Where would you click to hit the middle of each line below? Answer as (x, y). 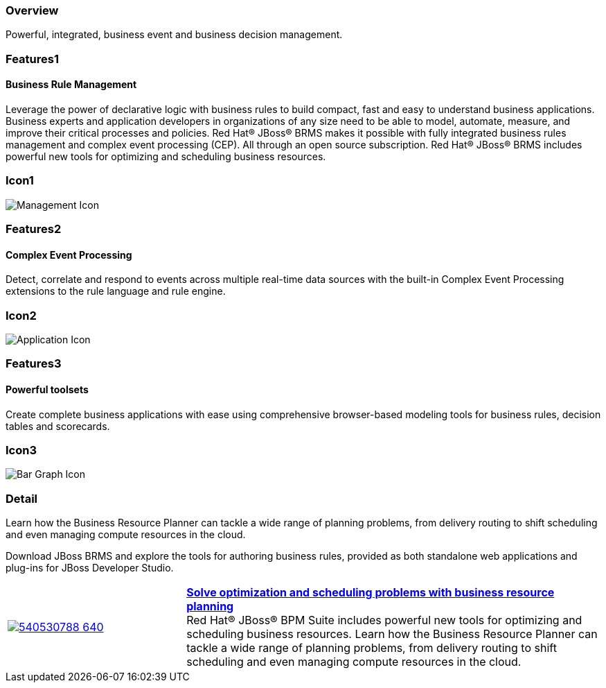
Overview (32, 10)
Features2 (34, 229)
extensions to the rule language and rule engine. (116, 291)
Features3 (34, 364)
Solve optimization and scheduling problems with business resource (371, 593)
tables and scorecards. (58, 426)
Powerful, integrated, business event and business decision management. (174, 35)
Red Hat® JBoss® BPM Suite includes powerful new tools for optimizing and (384, 620)
